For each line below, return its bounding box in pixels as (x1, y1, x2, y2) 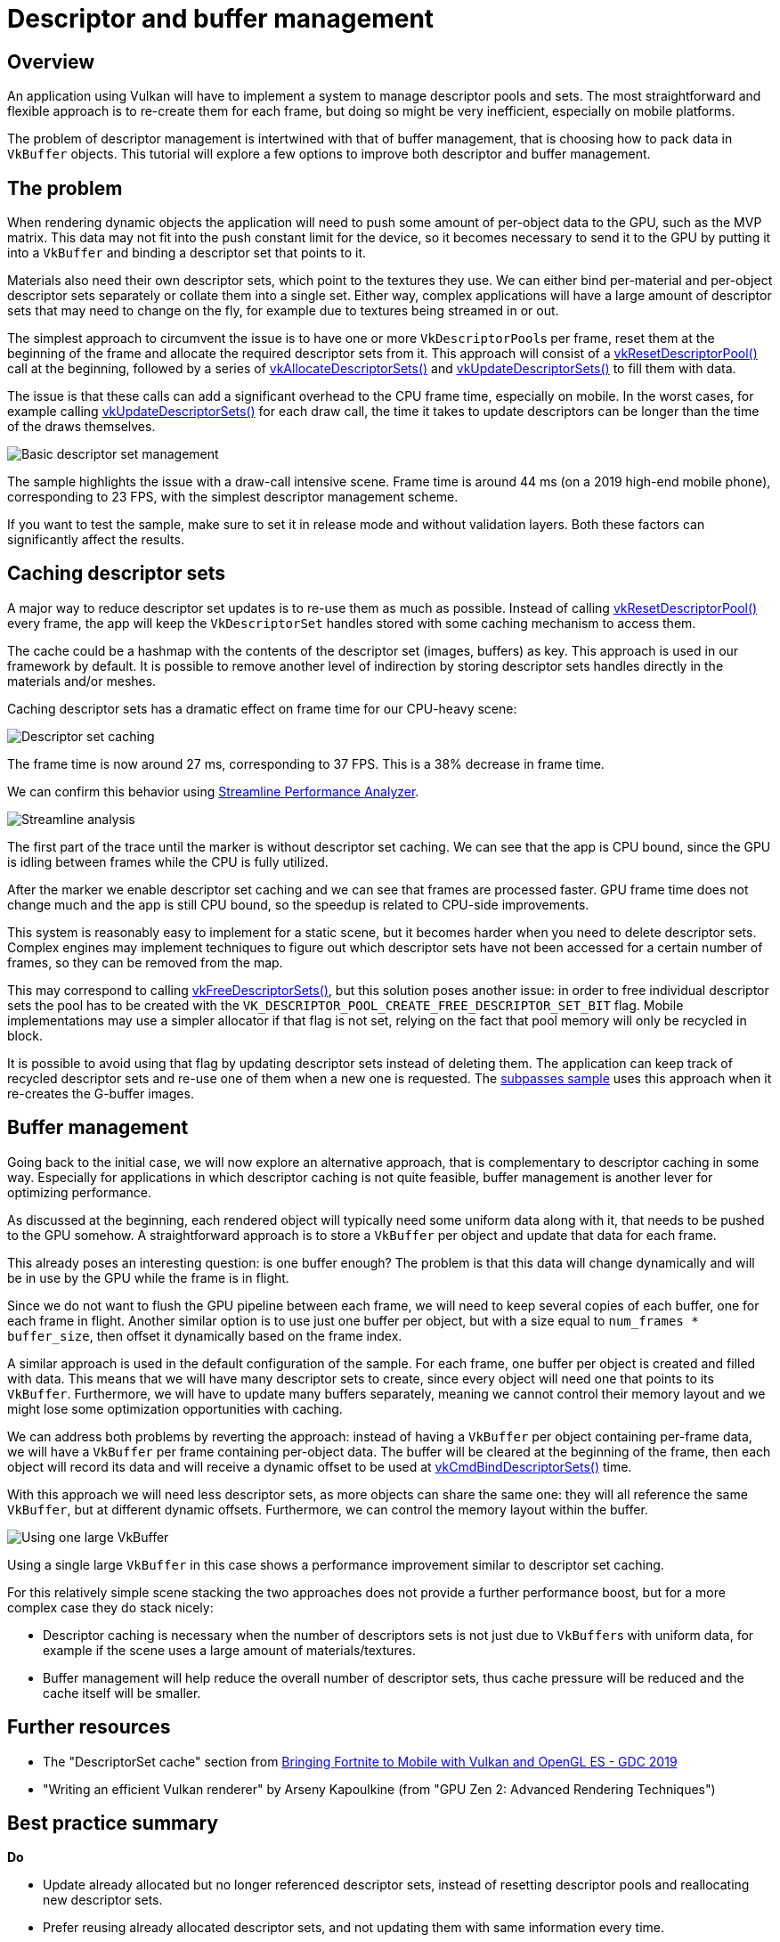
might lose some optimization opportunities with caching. (7, 1400, 343, 1416)
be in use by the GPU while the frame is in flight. (7, 1269, 289, 1285)
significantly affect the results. (7, 532, 184, 548)
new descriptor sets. (43, 1892, 163, 1908)
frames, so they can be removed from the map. (7, 954, 283, 970)
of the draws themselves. (7, 419, 156, 435)
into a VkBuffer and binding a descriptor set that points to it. (7, 245, 367, 261)
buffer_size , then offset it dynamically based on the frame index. (7, 1327, 402, 1343)
